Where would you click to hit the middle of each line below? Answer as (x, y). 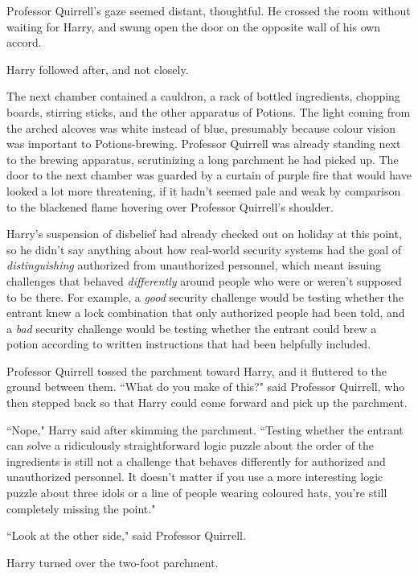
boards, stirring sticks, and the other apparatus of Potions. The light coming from (209, 111)
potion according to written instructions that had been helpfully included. (189, 344)
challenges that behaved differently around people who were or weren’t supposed (204, 280)
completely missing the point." (81, 508)
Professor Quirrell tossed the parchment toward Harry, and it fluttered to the (197, 370)
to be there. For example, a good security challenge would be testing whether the (205, 296)
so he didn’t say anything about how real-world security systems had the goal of (204, 249)
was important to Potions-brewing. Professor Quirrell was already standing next (204, 144)
